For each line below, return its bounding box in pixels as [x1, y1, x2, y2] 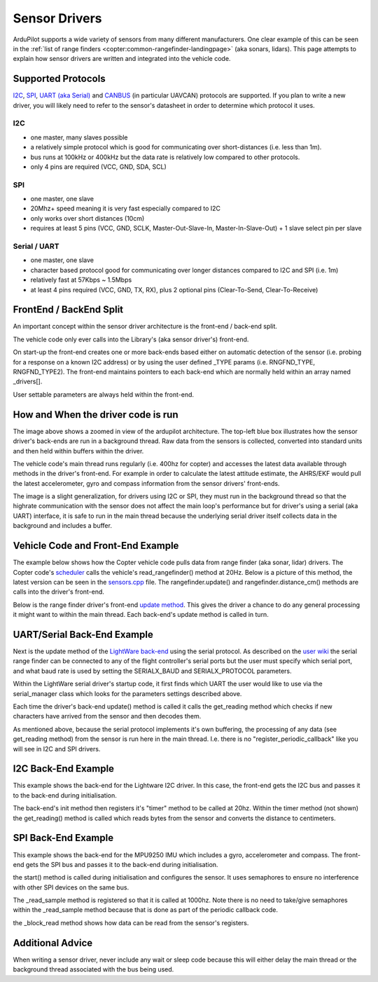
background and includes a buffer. [13, 521, 112, 530]
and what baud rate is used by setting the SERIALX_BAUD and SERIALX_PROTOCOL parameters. [13, 667, 292, 675]
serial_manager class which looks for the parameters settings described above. [13, 689, 242, 697]
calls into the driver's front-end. [13, 587, 105, 596]
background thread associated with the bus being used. [13, 965, 174, 974]
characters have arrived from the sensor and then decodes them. [13, 712, 202, 721]
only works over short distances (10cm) [30, 214, 145, 222]
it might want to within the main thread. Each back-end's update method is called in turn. [13, 611, 269, 619]
